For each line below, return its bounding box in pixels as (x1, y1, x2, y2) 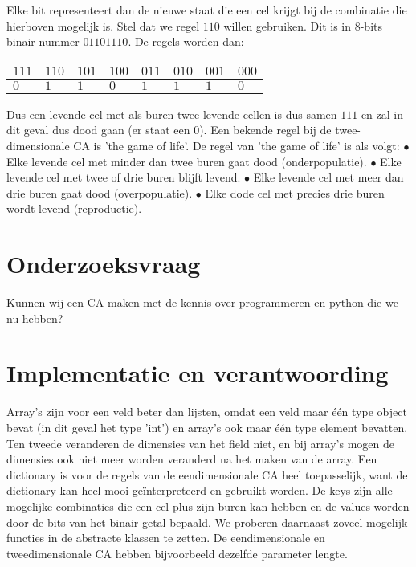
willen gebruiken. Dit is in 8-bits (223, 17, 382, 34)
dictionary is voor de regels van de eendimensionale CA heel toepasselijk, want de (6, 466, 408, 483)
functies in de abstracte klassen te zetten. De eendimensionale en (6, 529, 325, 546)
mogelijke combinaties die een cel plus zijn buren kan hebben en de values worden (6, 497, 410, 514)
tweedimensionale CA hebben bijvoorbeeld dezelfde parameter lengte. (6, 545, 348, 561)
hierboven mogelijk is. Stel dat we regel (6, 17, 200, 34)
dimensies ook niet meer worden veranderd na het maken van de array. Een (6, 451, 377, 467)
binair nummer (6, 33, 80, 50)
